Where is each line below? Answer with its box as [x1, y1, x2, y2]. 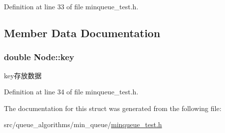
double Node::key [4, 51, 74, 63]
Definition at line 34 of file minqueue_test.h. [4, 87, 139, 97]
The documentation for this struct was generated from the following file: [4, 103, 222, 113]
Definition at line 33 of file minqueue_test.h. [4, 1, 139, 11]
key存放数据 [4, 70, 42, 80]
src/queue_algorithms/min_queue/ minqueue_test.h [4, 119, 162, 130]
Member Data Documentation [4, 25, 161, 40]
